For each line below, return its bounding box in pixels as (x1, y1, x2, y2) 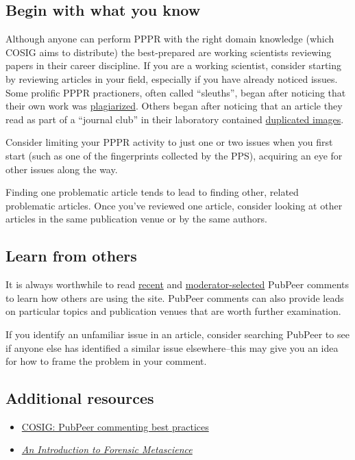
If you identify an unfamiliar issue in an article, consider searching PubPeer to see (5, 327, 350, 341)
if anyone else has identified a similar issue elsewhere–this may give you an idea (5, 340, 339, 355)
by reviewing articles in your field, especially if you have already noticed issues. (5, 71, 338, 86)
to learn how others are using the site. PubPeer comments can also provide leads (5, 290, 344, 305)
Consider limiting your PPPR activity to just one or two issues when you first (5, 135, 333, 149)
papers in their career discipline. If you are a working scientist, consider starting (5, 58, 341, 73)
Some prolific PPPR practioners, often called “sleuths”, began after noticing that (5, 85, 346, 99)
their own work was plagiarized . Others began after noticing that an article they (5, 99, 343, 113)
